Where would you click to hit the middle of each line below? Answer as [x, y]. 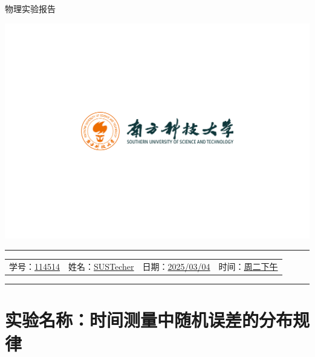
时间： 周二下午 [248, 266]
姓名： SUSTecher [101, 266]
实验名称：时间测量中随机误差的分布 [149, 320]
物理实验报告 [30, 8]
